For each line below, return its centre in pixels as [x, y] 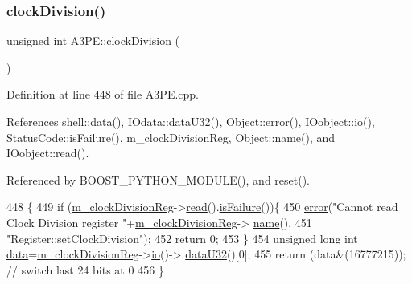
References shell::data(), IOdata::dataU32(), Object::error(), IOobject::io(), [191, 121]
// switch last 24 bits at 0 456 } [85, 269]
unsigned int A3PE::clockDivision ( [93, 41]
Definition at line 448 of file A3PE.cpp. [103, 94]
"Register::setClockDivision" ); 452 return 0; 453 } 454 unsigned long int [182, 238]
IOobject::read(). [48, 153]
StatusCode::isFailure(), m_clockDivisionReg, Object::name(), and [171, 137]
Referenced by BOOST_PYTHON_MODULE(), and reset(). [159, 179]
